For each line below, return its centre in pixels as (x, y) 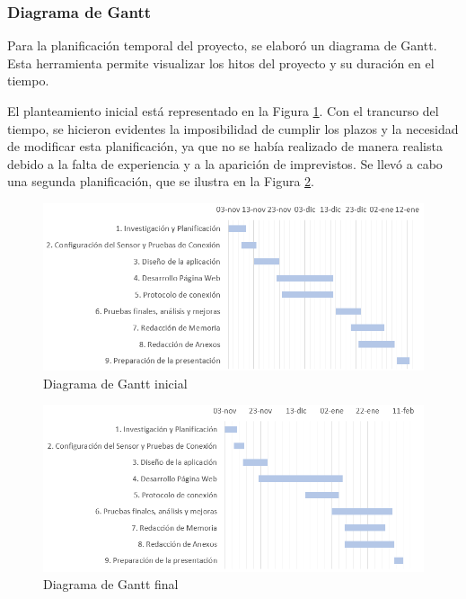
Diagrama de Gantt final (111, 584)
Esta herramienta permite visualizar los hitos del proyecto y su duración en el (221, 63)
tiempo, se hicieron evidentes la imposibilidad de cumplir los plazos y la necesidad (233, 128)
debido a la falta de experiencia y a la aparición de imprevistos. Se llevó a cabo (225, 163)
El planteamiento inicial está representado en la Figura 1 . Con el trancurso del (223, 111)
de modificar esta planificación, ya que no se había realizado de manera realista (225, 146)
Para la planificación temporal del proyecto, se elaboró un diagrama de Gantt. (222, 45)
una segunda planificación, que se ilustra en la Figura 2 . (161, 181)
